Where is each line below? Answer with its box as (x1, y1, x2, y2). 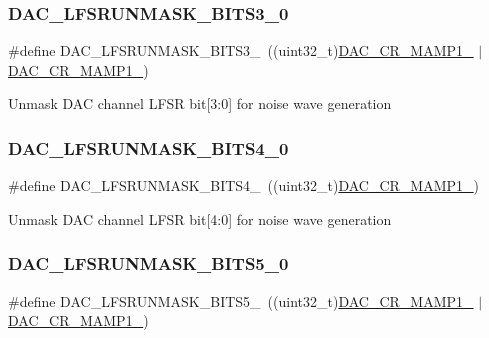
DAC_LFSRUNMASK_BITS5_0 (8, 251, 289, 276)
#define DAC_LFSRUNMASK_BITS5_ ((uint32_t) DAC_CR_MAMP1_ (8, 290, 474, 311)
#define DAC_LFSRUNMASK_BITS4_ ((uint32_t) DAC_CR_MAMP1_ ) (8, 175, 479, 196)
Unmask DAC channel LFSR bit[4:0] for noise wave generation (8, 208, 392, 229)
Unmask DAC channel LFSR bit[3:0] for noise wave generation (8, 93, 392, 114)
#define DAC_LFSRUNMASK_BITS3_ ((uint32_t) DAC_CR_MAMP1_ (8, 40, 474, 61)
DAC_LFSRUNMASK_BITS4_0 (8, 135, 289, 160)
